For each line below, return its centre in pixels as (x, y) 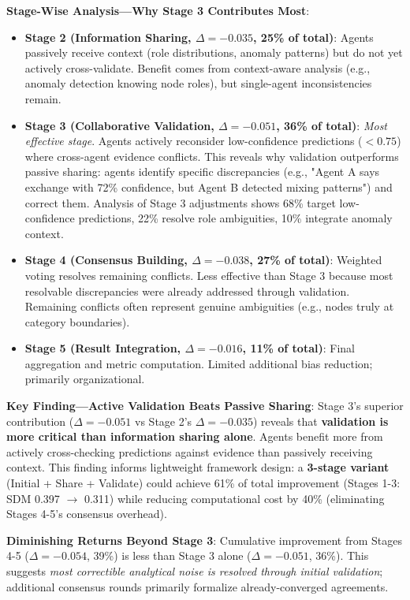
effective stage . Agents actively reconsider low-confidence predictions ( (194, 141)
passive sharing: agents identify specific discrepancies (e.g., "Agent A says (202, 171)
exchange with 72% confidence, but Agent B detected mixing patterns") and (209, 186)
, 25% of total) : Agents (313, 37)
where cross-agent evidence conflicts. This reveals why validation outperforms (212, 156)
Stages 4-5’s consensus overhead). (87, 514)
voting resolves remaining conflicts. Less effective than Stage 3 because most (209, 275)
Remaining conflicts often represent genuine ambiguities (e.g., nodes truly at (209, 306)
